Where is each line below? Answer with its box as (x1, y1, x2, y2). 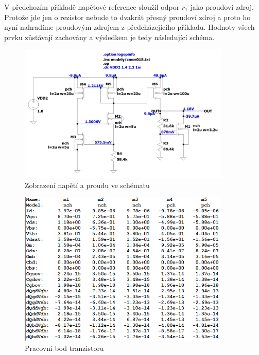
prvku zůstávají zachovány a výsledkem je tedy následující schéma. (4, 31, 215, 42)
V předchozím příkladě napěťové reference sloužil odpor (4, 2, 180, 12)
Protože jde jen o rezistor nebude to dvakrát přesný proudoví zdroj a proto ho (4, 11, 251, 22)
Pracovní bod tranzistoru (25, 343, 104, 353)
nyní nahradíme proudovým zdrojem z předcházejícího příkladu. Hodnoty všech (4, 22, 255, 32)
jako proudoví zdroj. (190, 2, 254, 12)
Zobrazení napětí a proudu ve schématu (25, 179, 150, 190)
